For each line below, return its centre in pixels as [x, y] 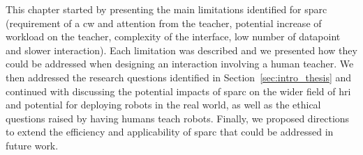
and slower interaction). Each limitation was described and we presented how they [181, 50]
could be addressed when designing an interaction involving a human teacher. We [180, 64]
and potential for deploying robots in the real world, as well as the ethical [163, 105]
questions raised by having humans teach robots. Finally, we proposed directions [178, 118]
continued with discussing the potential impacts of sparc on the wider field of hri [178, 91]
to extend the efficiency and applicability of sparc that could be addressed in [170, 132]
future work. [32, 145]
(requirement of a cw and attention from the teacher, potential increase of [164, 23]
